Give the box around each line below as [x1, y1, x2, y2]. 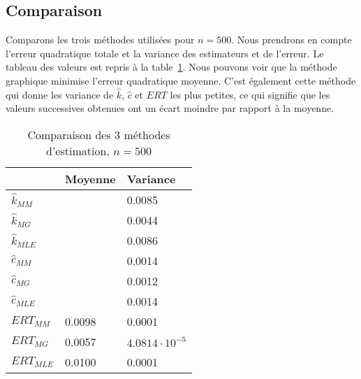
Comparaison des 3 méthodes [27, 126, 170, 143]
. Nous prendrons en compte [231, 32, 352, 47]
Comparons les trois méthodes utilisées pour [6, 32, 195, 47]
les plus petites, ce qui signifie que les [170, 87, 330, 101]
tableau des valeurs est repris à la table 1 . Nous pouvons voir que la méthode [6, 59, 337, 74]
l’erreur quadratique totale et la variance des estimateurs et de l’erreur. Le [6, 45, 324, 60]
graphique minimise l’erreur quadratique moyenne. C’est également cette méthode [6, 73, 356, 87]
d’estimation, [46, 142, 110, 159]
